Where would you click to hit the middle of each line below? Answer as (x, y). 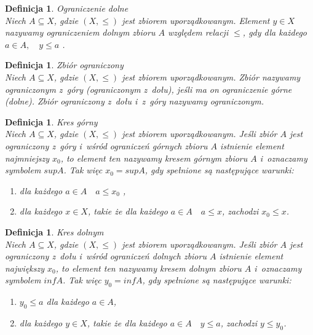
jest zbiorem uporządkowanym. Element (196, 20)
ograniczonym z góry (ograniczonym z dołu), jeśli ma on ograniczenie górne (149, 89)
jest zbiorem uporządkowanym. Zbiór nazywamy (211, 77)
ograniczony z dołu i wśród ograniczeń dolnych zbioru (106, 256)
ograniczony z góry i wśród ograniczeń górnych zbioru (106, 145)
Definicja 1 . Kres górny (51, 121)
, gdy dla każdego (275, 32)
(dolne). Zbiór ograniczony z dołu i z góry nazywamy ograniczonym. (134, 101)
